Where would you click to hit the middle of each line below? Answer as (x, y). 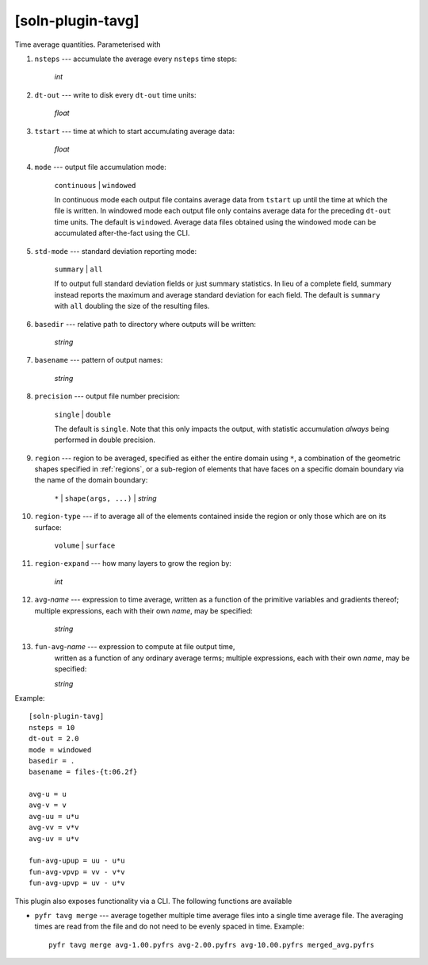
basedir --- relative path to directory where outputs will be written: (145, 324)
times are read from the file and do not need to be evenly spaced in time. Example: (169, 927)
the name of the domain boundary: (91, 480)
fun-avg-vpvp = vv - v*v (77, 872)
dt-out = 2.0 (54, 739)
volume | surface (85, 546)
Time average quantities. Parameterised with (88, 44)
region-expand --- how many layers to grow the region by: (133, 563)
